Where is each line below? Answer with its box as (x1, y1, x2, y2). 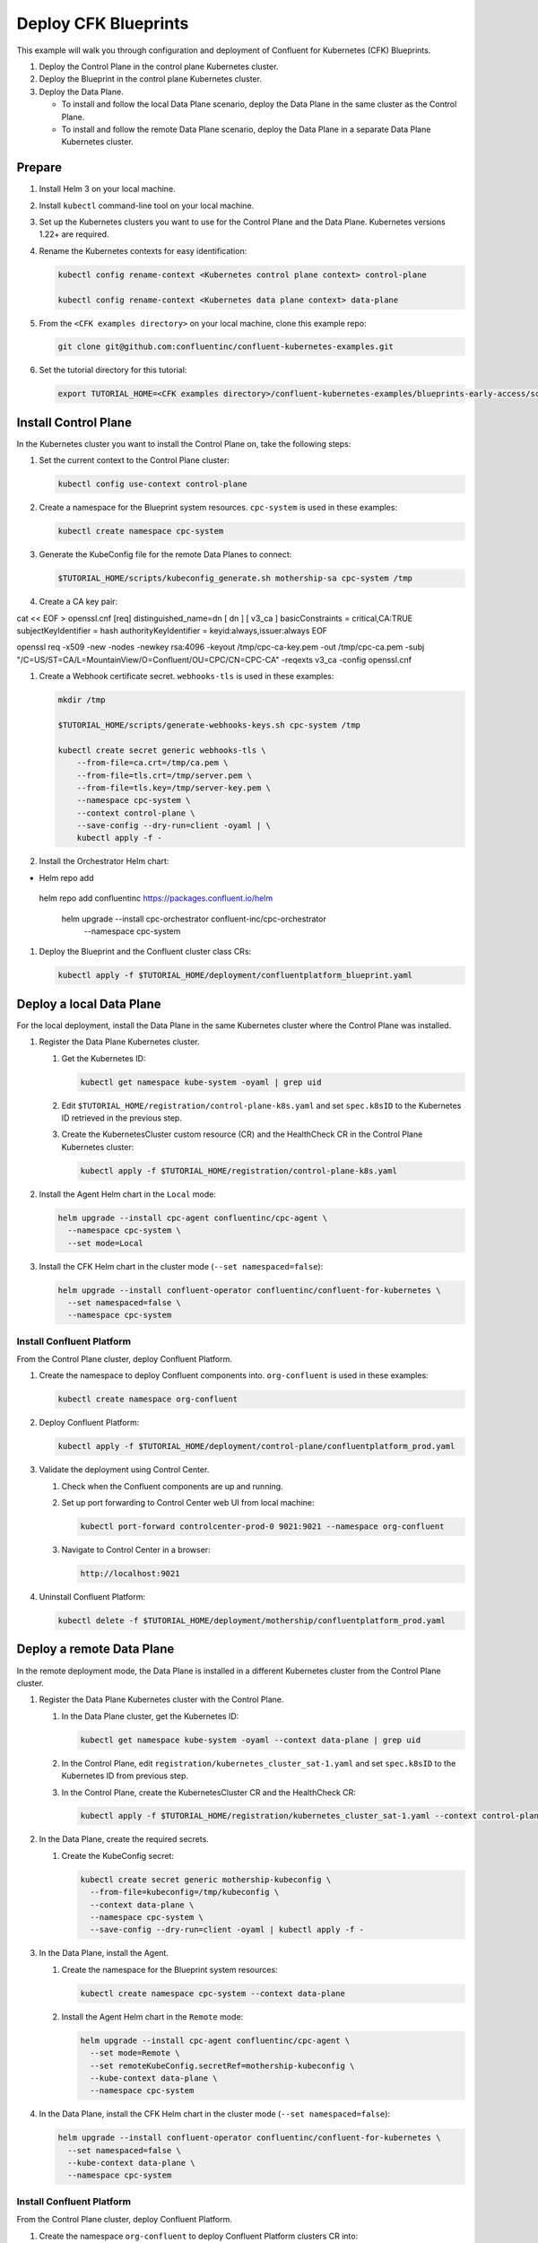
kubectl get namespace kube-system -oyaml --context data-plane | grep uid (80, 1734, 421, 1745)
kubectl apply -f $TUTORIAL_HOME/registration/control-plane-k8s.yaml (80, 1165, 398, 1175)
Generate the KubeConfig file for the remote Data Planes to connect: (39, 549, 292, 560)
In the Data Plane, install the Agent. (39, 1948, 169, 1959)
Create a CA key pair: (39, 597, 118, 607)
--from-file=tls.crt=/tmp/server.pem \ (76, 770, 253, 781)
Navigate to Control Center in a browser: (61, 1544, 211, 1556)
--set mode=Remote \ (90, 2048, 180, 2058)
